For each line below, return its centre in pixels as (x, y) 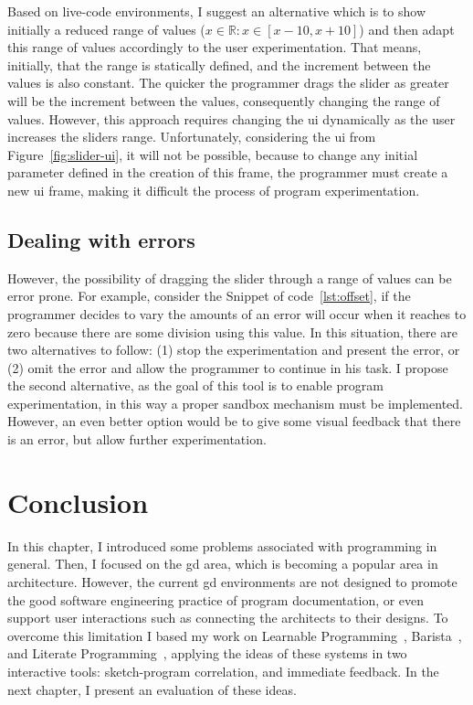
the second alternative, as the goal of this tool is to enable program (195, 385)
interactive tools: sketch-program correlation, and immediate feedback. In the (223, 671)
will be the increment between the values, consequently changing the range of (224, 100)
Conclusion (78, 502)
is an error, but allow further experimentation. (137, 439)
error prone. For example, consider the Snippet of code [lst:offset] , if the (209, 296)
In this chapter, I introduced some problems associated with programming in (222, 545)
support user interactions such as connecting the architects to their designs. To (228, 618)
